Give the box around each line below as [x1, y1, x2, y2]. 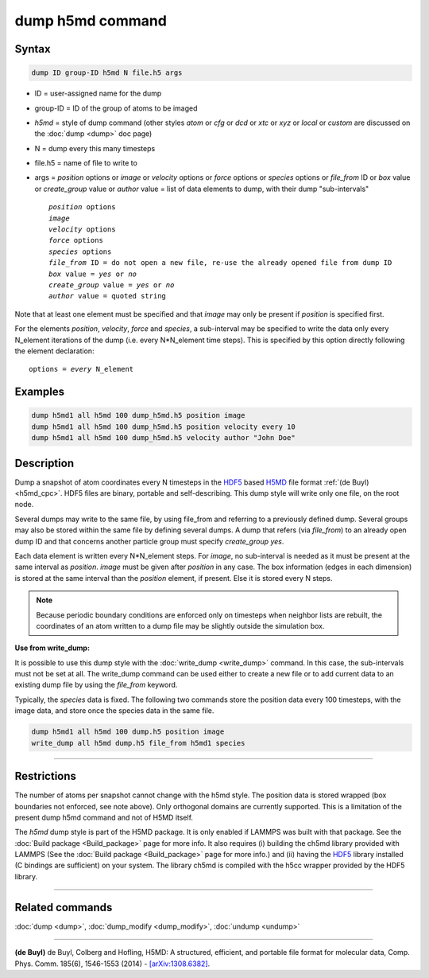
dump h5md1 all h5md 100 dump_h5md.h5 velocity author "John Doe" [31, 434, 296, 442]
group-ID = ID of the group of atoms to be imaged [34, 103, 198, 113]
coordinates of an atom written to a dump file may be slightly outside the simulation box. [36, 621, 325, 630]
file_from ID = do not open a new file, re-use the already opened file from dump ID [48, 259, 392, 267]
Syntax [14, 42, 51, 56]
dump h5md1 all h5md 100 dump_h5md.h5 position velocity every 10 [31, 422, 296, 431]
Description [14, 456, 75, 470]
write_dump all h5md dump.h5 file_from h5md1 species [31, 738, 245, 747]
